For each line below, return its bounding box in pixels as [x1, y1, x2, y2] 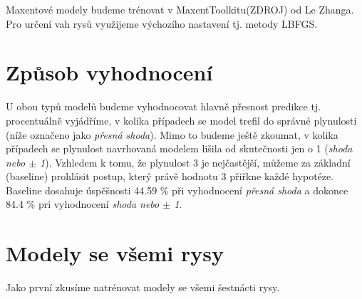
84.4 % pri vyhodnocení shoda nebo [6, 196, 160, 211]
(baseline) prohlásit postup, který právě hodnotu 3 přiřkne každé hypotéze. [6, 169, 334, 184]
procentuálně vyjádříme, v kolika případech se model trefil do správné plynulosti [6, 112, 357, 127]
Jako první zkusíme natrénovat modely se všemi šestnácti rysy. [6, 280, 280, 295]
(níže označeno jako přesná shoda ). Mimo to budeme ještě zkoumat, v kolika [6, 127, 338, 142]
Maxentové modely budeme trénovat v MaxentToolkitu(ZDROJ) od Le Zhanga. [6, 2, 354, 16]
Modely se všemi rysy [6, 238, 224, 268]
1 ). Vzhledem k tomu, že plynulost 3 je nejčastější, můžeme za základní [40, 154, 351, 169]
